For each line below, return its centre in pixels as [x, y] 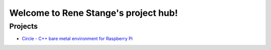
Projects [23, 26]
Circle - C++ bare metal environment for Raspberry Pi [77, 39]
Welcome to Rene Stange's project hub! [94, 13]
